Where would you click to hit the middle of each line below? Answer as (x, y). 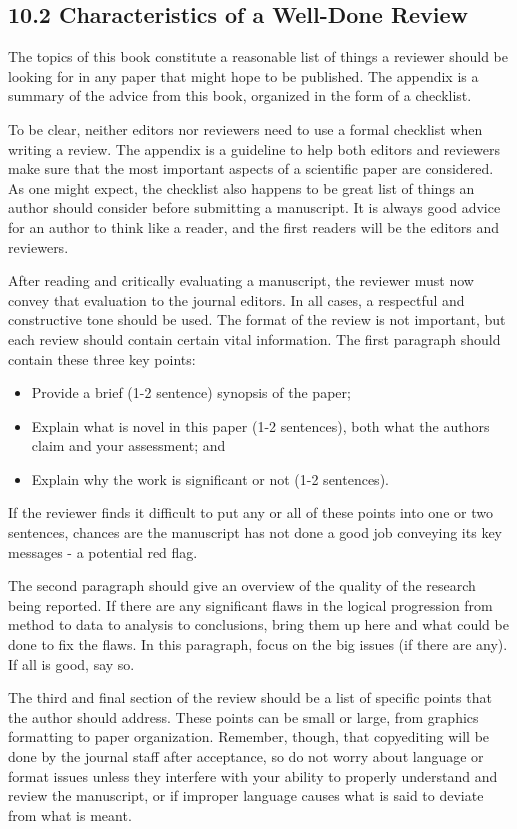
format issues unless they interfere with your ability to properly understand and (253, 775)
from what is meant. (70, 814)
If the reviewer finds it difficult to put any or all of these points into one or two (250, 512)
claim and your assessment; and (128, 445)
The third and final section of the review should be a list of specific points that (250, 697)
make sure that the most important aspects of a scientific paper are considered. (251, 168)
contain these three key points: (102, 358)
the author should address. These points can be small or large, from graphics (243, 716)
